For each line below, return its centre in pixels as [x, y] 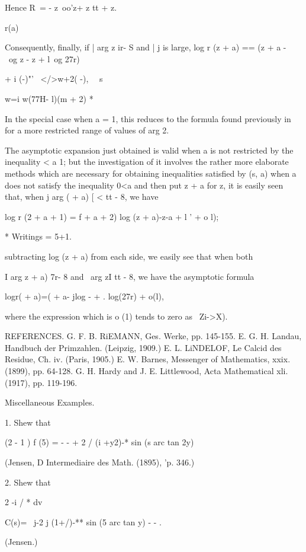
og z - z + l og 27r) [44, 58]
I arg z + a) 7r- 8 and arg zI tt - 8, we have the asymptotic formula [130, 276]
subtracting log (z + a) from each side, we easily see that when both [129, 256]
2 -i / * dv [24, 502]
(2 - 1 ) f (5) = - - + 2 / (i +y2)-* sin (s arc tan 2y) [99, 442]
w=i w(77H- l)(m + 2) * [49, 98]
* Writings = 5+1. [38, 236]
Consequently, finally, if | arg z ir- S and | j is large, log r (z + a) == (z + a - [146, 47]
